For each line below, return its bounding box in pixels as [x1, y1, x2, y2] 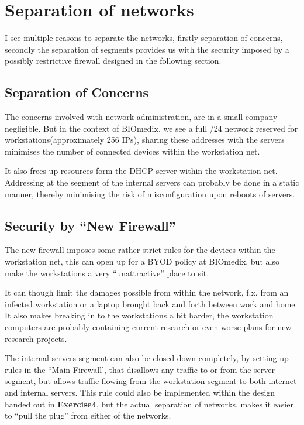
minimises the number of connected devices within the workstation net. [5, 145, 260, 157]
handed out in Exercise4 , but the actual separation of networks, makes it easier [5, 397, 293, 410]
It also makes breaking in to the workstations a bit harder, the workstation [5, 309, 274, 321]
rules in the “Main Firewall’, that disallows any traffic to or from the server [5, 363, 275, 375]
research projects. [5, 332, 67, 344]
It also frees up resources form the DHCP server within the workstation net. [5, 164, 278, 177]
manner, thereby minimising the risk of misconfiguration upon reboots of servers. [5, 187, 295, 200]
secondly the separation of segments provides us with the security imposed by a [5, 43, 289, 55]
